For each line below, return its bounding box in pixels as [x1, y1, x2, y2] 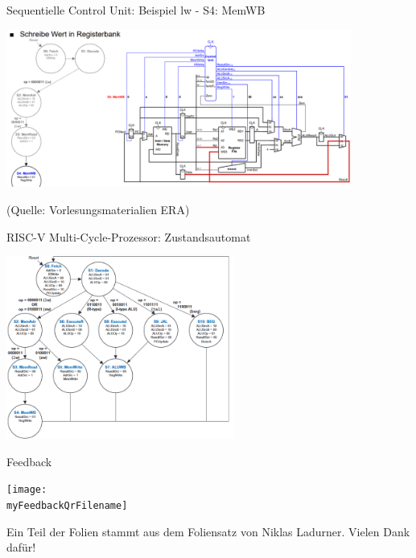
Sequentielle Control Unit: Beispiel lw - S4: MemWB [6, 2, 266, 18]
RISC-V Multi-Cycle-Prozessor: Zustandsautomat [6, 228, 251, 245]
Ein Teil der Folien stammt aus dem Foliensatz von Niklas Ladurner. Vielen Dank [6, 523, 410, 539]
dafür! [6, 539, 36, 556]
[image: [6, 484, 47, 496]
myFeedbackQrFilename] [6, 499, 128, 511]
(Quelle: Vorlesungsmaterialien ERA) [6, 200, 190, 217]
